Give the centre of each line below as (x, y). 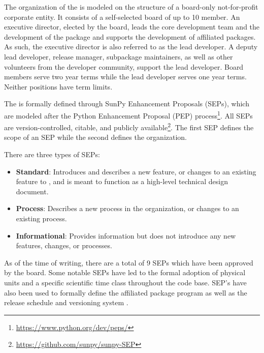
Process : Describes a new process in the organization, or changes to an (127, 208)
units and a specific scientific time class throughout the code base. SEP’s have (125, 282)
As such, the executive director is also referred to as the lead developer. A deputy (131, 47)
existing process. (41, 218)
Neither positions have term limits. (58, 86)
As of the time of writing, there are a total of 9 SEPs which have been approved (129, 262)
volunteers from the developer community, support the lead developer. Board (124, 66)
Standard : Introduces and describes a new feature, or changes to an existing (136, 171)
